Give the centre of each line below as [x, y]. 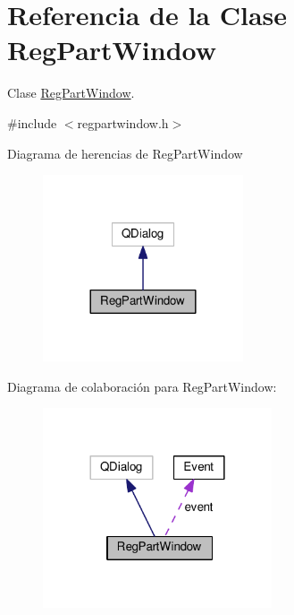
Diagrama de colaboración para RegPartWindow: [142, 386]
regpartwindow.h [123, 122]
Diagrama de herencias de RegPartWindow [125, 153]
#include [32, 122]
